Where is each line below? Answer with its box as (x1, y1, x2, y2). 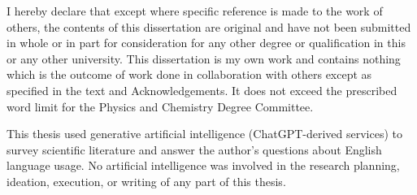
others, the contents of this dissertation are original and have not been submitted (7, 18, 411, 35)
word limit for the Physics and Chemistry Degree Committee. (7, 97, 314, 115)
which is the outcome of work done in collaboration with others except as (7, 66, 372, 83)
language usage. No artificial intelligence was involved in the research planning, (7, 157, 400, 174)
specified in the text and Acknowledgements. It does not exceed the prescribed (7, 81, 397, 98)
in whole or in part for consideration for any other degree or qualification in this (7, 34, 406, 51)
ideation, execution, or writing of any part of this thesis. (7, 172, 286, 189)
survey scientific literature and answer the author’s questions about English (7, 141, 382, 158)
